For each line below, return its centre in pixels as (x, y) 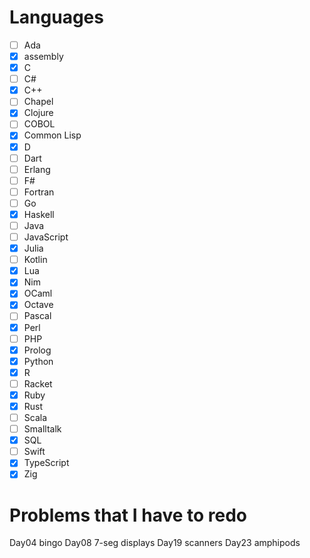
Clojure (38, 113)
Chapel (38, 102)
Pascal (37, 316)
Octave (38, 305)
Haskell (39, 214)
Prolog (37, 350)
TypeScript (46, 463)
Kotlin (35, 260)
